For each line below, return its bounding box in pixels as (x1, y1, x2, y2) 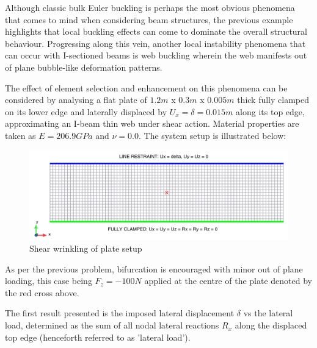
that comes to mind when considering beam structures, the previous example (5, 13, 293, 26)
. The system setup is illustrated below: (139, 129, 286, 141)
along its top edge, (236, 105, 305, 118)
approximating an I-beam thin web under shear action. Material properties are (5, 117, 299, 130)
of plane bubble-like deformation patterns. (5, 60, 162, 73)
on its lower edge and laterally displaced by (5, 105, 167, 118)
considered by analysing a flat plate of (5, 93, 147, 106)
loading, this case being (5, 274, 92, 287)
